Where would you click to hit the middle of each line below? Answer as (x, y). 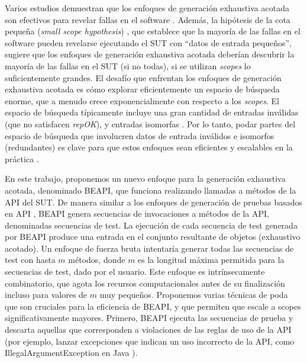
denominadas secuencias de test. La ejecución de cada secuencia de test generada (151, 225)
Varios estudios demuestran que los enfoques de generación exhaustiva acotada (147, 8)
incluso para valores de (46, 295)
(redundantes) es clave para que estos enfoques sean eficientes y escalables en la (149, 147)
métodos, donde (97, 260)
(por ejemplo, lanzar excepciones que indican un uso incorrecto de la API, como (150, 341)
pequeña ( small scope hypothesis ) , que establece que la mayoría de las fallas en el (153, 31)
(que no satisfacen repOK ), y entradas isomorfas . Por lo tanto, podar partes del (150, 123)
